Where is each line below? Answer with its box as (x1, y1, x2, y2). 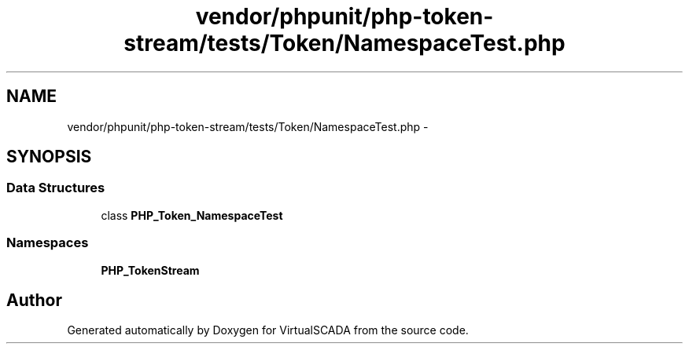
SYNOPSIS (6, 147, 92, 167)
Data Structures (6, 180, 105, 196)
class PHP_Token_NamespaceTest (101, 208, 283, 222)
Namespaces (6, 235, 89, 251)
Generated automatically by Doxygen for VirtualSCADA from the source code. (67, 323, 469, 337)
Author (6, 290, 62, 310)
